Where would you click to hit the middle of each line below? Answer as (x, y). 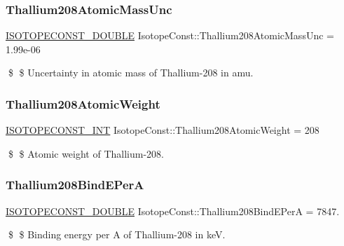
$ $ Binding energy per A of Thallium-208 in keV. (117, 234)
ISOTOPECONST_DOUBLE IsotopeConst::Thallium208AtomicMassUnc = (170, 35)
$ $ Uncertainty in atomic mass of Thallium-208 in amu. (131, 73)
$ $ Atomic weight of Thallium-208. (86, 153)
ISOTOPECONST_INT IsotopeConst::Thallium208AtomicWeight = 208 (163, 130)
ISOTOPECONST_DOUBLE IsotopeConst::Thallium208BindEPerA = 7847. (173, 211)
